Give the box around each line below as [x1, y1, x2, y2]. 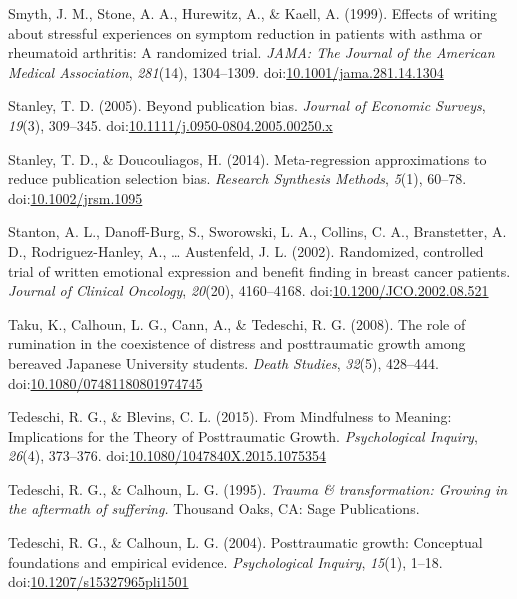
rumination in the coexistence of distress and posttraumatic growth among [8, 333, 466, 354]
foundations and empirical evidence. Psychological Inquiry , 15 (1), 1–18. [8, 551, 443, 572]
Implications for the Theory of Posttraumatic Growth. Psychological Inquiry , [8, 425, 478, 446]
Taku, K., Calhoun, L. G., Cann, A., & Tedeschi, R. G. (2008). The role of [8, 313, 466, 334]
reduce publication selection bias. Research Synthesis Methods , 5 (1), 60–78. [8, 168, 467, 189]
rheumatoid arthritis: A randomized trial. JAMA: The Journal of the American [8, 42, 495, 63]
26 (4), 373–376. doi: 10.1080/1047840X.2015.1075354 [8, 445, 327, 466]
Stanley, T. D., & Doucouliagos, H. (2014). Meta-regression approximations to [8, 148, 487, 169]
